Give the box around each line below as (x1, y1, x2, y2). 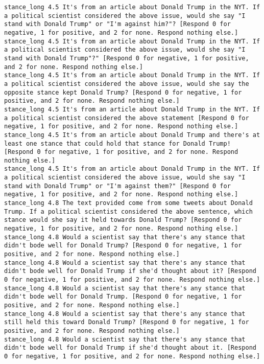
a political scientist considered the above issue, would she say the (4, 80, 249, 87)
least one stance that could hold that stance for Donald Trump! (4, 140, 231, 147)
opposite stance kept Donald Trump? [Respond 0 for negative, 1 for (4, 88, 242, 96)
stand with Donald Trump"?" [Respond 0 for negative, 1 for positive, (4, 54, 249, 62)
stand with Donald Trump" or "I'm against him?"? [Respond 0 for (4, 20, 231, 28)
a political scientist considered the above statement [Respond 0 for (4, 114, 249, 122)
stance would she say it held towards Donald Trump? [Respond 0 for (4, 216, 242, 224)
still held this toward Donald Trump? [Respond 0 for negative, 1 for (4, 318, 249, 326)
